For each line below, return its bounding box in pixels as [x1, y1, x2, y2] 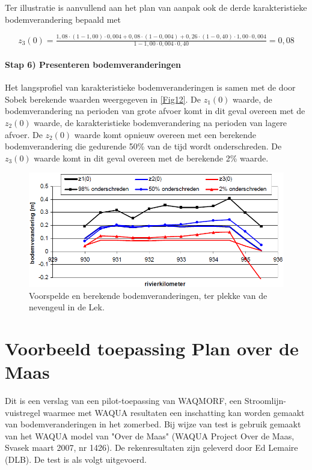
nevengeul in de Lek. [29, 301, 105, 313]
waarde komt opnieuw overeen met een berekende [74, 128, 257, 140]
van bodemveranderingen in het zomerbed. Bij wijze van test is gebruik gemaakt [5, 418, 301, 430]
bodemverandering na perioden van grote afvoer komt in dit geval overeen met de [5, 104, 305, 117]
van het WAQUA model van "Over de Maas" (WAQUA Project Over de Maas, [5, 429, 295, 442]
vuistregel [5, 406, 40, 418]
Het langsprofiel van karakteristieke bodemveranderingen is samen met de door [5, 81, 296, 94]
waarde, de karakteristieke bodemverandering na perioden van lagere [34, 116, 287, 128]
